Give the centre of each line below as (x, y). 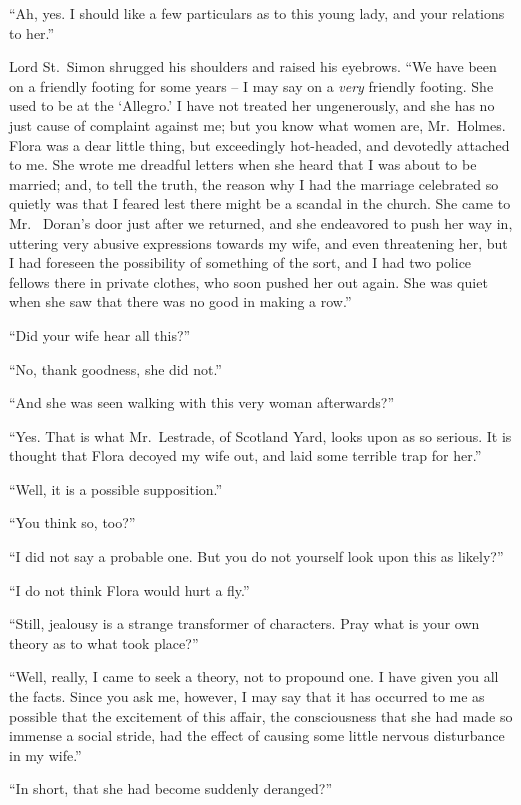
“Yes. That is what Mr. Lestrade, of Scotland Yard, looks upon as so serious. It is (260, 435)
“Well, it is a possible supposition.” (116, 488)
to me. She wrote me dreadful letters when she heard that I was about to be (243, 164)
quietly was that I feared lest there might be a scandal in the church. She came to (260, 203)
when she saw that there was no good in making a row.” (180, 301)
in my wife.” (45, 754)
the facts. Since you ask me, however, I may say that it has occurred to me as (247, 696)
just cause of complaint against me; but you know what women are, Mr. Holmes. (257, 124)
